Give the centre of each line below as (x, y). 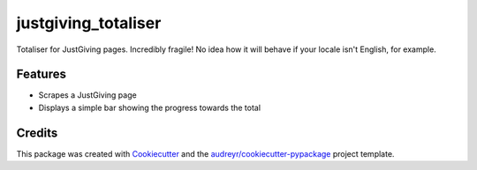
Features (41, 74)
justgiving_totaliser (89, 23)
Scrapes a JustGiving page (87, 95)
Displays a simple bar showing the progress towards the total (149, 107)
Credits (37, 133)
